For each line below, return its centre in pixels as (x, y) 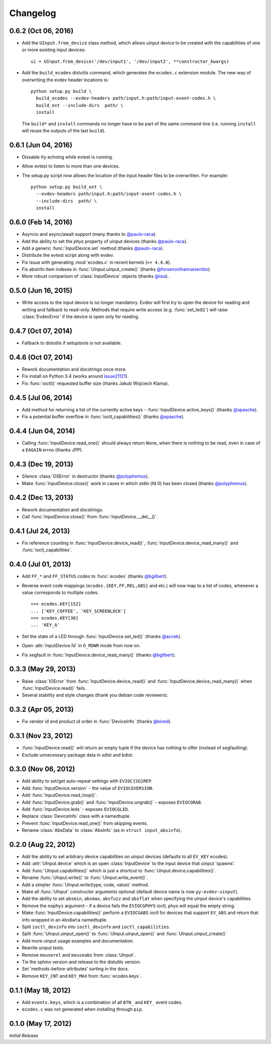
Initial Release (24, 1035)
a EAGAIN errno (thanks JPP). (52, 450)
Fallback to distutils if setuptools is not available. (72, 343)
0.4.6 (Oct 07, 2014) (41, 357)
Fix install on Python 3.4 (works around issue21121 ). (75, 376)
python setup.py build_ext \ (66, 187)
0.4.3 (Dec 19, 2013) (41, 464)
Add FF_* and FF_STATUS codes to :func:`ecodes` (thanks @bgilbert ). (95, 576)
